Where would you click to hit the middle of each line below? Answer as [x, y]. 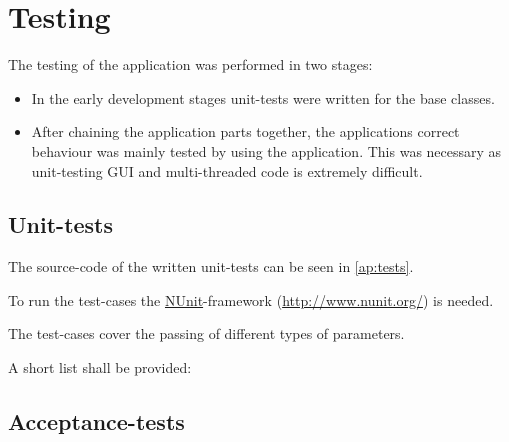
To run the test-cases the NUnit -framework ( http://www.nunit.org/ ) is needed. [251, 299]
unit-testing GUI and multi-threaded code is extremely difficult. [227, 170]
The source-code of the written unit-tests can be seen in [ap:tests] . [211, 266]
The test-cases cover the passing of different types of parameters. [206, 333]
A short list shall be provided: [100, 367]
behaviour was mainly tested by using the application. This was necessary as [266, 150]
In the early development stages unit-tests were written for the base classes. [263, 97]
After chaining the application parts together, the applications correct [245, 131]
